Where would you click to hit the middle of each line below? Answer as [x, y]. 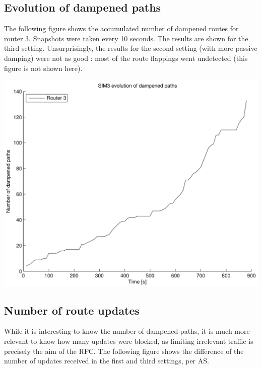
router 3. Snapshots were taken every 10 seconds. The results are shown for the [126, 38]
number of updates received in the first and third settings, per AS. [107, 361]
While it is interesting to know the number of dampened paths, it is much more [127, 331]
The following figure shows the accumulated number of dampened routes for [121, 28]
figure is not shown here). [43, 68]
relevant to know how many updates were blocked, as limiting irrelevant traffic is [129, 341]
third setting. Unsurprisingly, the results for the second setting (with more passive [131, 48]
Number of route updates [72, 310]
